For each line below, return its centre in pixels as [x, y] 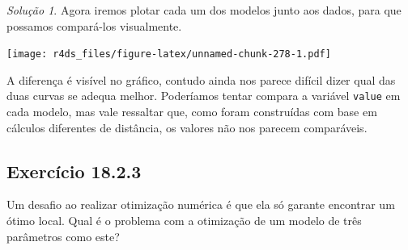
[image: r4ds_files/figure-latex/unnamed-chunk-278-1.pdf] [169, 54]
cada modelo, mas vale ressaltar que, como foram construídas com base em [192, 112]
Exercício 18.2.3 [74, 171]
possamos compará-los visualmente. [94, 25]
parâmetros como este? [63, 236]
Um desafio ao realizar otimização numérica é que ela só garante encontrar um [201, 204]
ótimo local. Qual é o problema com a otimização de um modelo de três [184, 221]
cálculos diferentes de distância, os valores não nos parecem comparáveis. [187, 127]
